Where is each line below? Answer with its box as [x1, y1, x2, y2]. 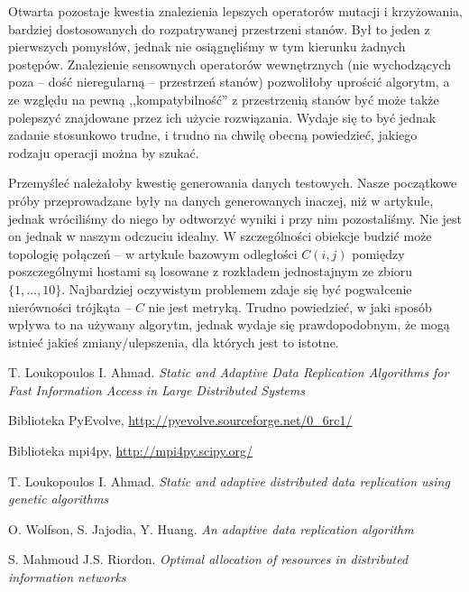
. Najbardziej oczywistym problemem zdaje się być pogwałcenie [61, 279, 412, 298]
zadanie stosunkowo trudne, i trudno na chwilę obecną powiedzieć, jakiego [8, 125, 418, 144]
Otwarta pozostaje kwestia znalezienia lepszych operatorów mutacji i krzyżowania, [8, 2, 463, 20]
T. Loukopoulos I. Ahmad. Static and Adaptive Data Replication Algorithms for [8, 363, 449, 382]
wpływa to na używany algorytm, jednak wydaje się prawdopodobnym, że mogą [8, 315, 450, 334]
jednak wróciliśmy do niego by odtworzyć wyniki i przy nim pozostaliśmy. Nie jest [8, 208, 462, 227]
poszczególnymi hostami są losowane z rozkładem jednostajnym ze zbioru [8, 262, 413, 281]
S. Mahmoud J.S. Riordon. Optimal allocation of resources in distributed [8, 550, 409, 569]
